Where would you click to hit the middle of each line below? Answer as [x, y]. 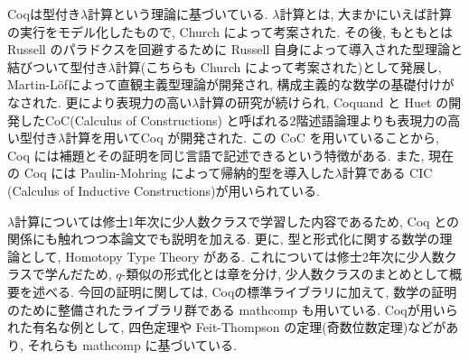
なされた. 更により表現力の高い [100, 102]
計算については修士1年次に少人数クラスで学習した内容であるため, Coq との [237, 221]
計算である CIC [387, 173]
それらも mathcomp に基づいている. [132, 344]
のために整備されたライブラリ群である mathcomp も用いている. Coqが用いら [233, 309]
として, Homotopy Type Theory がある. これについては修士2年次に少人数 [232, 256]
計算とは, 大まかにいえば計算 [366, 14]
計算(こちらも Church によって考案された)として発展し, [278, 66]
